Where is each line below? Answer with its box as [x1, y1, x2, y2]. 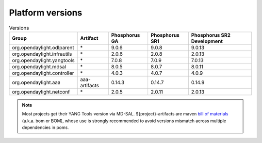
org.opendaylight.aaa [12, 79, 61, 86]
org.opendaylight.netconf [12, 88, 70, 95]
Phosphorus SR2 [191, 32, 230, 38]
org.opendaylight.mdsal [12, 63, 66, 70]
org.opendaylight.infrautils [12, 50, 72, 57]
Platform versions [9, 7, 82, 18]
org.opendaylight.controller [12, 69, 75, 76]
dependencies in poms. [22, 125, 69, 130]
